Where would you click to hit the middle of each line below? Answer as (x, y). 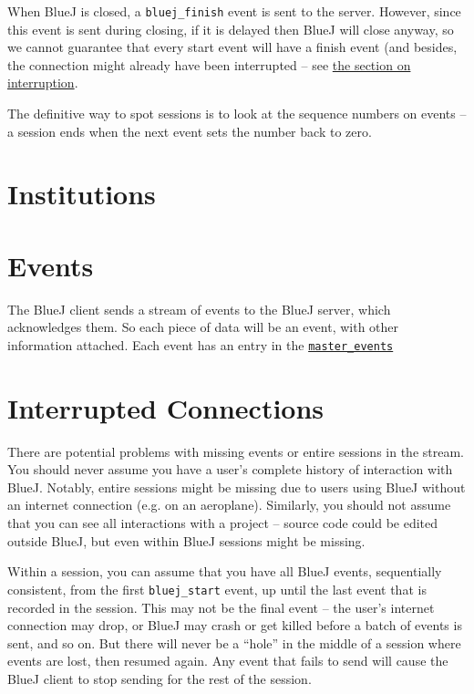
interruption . (43, 83)
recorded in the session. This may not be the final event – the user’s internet (221, 607)
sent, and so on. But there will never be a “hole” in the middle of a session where (234, 642)
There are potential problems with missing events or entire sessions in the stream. (236, 451)
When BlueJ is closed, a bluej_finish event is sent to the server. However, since (234, 11)
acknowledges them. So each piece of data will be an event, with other (203, 327)
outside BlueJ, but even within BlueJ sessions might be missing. (186, 540)
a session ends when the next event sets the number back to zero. (190, 131)
